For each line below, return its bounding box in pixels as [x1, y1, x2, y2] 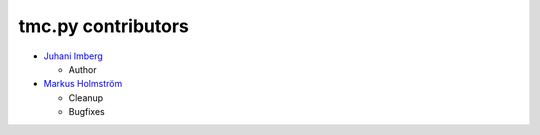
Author [68, 63, 97, 75]
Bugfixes [68, 106, 105, 118]
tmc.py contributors [18, 15, 190, 37]
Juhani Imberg [43, 50, 104, 62]
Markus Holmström [43, 78, 123, 90]
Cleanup [68, 91, 104, 104]
